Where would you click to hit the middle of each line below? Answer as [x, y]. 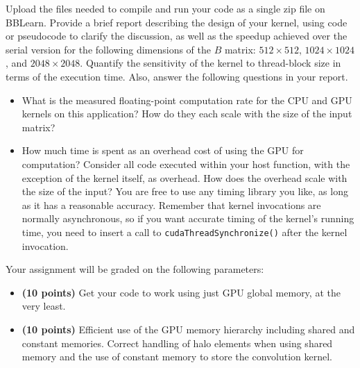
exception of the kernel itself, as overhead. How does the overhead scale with [185, 177]
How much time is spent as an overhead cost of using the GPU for [163, 150]
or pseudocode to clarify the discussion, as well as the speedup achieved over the [177, 36]
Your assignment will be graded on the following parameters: [135, 269]
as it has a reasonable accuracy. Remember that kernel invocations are [171, 204]
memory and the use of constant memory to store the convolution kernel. [177, 357]
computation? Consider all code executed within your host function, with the [186, 164]
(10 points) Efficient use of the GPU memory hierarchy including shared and [188, 329]
